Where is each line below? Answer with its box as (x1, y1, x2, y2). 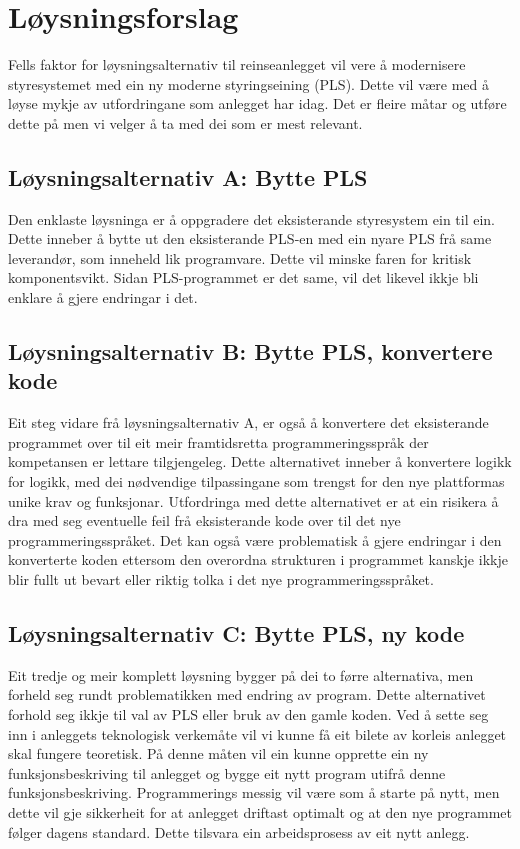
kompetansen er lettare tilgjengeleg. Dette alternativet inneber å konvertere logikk (8, 451, 512, 472)
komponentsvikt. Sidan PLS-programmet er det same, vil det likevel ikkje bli (8, 267, 479, 288)
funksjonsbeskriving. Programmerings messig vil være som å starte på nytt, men (8, 782, 500, 803)
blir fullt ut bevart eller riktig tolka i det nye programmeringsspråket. (8, 569, 434, 590)
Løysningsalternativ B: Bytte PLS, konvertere (8, 336, 493, 367)
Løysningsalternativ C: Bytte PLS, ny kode (8, 618, 465, 648)
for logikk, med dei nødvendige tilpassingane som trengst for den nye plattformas (8, 471, 505, 492)
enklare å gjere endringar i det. (8, 287, 198, 308)
